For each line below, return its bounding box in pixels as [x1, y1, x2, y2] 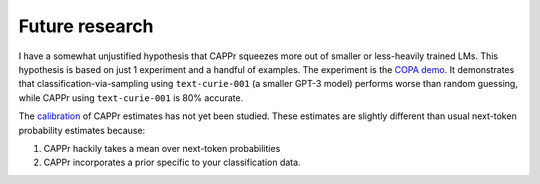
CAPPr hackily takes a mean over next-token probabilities [43, 142, 281, 154]
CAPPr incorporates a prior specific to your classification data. [43, 156, 301, 169]
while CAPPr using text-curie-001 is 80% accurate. [18, 91, 244, 104]
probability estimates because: [18, 124, 146, 136]
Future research [18, 15, 154, 37]
